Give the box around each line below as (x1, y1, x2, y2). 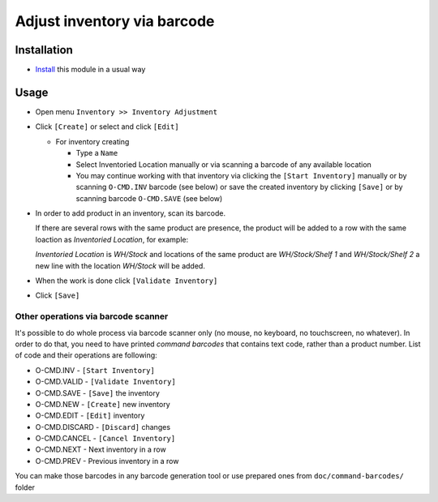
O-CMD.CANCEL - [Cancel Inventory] (35, 434, 176, 444)
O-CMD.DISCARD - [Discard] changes (35, 422, 170, 431)
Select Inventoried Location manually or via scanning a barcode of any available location (75, 159, 372, 169)
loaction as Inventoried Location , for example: (35, 234, 189, 244)
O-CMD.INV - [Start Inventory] (35, 365, 156, 375)
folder (15, 483, 36, 492)
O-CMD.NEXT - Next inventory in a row (35, 444, 166, 454)
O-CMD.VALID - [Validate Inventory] (35, 377, 176, 387)
